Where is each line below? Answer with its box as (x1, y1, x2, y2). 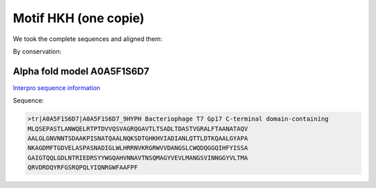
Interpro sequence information (13, 83, 101, 92)
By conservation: (13, 47, 62, 55)
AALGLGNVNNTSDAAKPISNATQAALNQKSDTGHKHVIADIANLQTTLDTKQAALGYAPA (27, 135, 249, 142)
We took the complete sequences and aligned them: (13, 35, 163, 43)
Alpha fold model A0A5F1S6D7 (13, 65, 150, 77)
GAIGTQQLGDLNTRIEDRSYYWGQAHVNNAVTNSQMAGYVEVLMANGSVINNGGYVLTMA (27, 153, 249, 162)
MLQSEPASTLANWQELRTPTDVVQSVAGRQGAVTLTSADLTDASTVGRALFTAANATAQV (27, 125, 249, 133)
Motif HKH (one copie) (13, 10, 145, 26)
